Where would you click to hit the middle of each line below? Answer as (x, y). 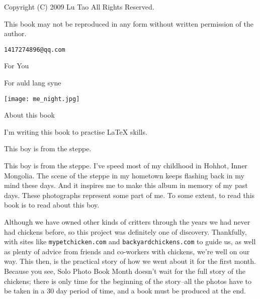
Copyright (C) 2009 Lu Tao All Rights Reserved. (79, 7)
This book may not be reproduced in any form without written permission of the (129, 23)
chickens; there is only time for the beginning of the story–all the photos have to (128, 281)
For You (17, 66)
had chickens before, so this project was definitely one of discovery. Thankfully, (125, 231)
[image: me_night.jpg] (42, 99)
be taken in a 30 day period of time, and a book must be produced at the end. (125, 291)
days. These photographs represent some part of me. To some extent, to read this (129, 195)
